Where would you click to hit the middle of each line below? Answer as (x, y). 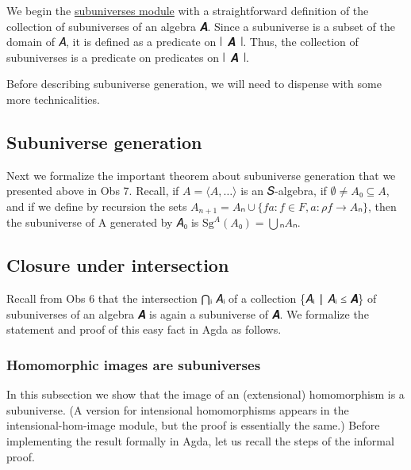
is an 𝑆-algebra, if (284, 191)
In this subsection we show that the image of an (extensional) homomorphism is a (205, 394)
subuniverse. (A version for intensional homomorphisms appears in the (178, 409)
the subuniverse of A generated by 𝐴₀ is (103, 222)
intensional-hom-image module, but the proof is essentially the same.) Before (193, 425)
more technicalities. (53, 99)
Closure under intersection (118, 265)
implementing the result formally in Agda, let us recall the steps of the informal (200, 440)
